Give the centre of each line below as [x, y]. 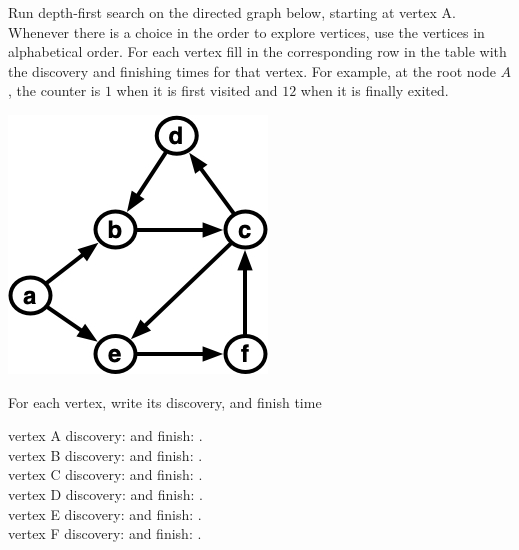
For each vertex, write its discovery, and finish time [165, 401]
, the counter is [54, 90]
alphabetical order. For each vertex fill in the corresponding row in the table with [257, 51]
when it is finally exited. [374, 90]
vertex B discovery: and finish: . [105, 454]
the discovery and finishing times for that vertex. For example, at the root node [252, 70]
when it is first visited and [197, 90]
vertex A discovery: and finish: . [105, 435]
